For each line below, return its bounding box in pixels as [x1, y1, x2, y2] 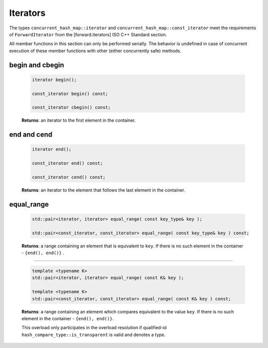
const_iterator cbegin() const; [32, 105, 111, 110]
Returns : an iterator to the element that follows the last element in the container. [21, 187, 186, 193]
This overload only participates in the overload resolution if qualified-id [21, 325, 167, 331]
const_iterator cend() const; [32, 174, 106, 180]
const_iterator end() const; [32, 160, 103, 166]
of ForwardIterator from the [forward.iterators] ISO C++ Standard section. [9, 31, 167, 37]
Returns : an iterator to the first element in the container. [21, 117, 136, 124]
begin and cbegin [9, 61, 65, 69]
